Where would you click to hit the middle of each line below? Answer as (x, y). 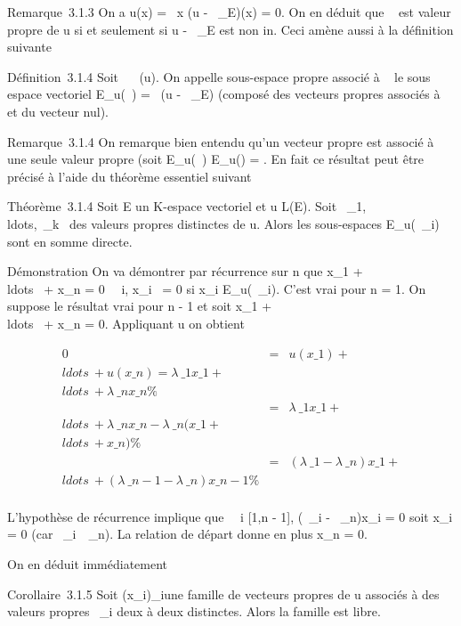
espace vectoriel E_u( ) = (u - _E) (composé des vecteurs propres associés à (224, 94)
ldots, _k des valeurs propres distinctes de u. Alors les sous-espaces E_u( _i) (223, 223)
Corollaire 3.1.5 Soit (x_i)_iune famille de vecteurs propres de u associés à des (223, 593)
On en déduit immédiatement (88, 563)
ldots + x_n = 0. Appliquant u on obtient (126, 323)
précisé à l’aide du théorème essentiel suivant (129, 176)
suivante (29, 47)
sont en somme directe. (70, 241)
